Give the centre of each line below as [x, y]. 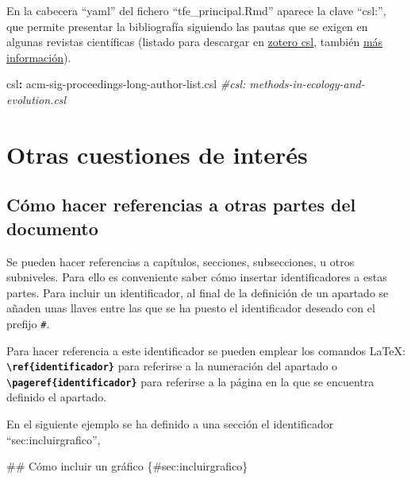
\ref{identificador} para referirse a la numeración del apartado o [172, 366]
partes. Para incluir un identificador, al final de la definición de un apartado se [198, 292]
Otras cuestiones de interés [157, 154]
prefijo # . [28, 323]
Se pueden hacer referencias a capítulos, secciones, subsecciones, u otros [181, 261]
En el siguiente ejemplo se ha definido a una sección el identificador [170, 424]
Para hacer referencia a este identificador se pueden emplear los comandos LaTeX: [206, 350]
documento [52, 228]
